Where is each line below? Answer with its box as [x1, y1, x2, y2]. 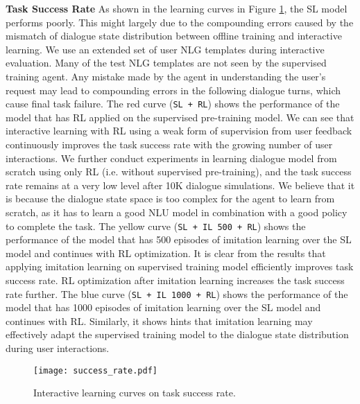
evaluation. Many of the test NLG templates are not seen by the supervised [6, 55, 327, 70]
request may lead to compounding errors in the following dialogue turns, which [6, 82, 341, 97]
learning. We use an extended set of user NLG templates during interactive [6, 42, 325, 56]
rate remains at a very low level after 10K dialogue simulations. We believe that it [6, 177, 355, 192]
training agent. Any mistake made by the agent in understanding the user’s [6, 69, 326, 83]
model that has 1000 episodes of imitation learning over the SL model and [6, 300, 321, 315]
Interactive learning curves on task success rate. [33, 385, 236, 400]
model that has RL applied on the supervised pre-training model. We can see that [6, 109, 354, 124]
